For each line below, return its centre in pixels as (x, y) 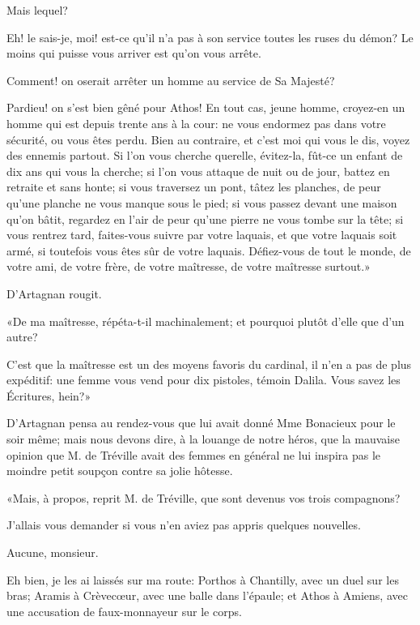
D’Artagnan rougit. (54, 293)
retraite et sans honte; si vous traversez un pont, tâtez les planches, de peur (194, 187)
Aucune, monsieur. (53, 552)
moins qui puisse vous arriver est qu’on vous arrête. (134, 53)
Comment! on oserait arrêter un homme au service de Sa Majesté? (171, 80)
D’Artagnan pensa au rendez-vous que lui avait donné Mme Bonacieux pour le (201, 423)
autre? (22, 337)
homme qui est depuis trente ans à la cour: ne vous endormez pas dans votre (196, 123)
